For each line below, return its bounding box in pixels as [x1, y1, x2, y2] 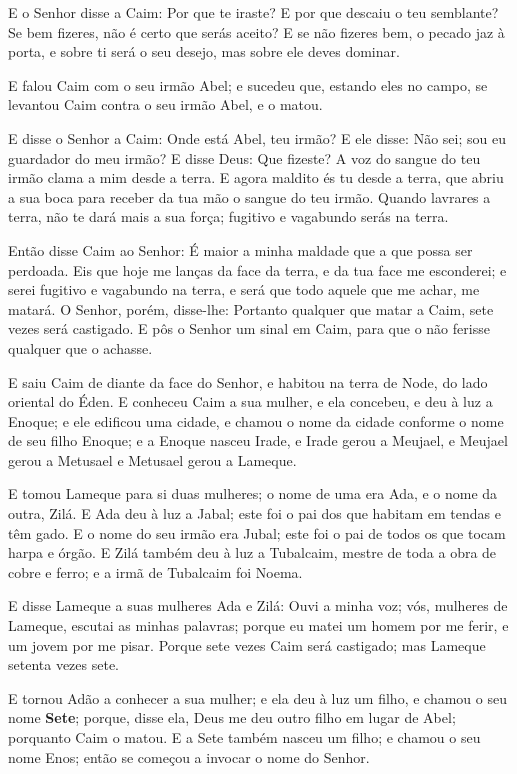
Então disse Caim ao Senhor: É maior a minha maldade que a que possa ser [8, 239, 473, 260]
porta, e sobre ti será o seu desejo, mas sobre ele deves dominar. [8, 41, 400, 62]
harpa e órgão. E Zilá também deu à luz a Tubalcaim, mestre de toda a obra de [8, 542, 497, 563]
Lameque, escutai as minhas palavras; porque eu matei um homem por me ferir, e [8, 615, 509, 636]
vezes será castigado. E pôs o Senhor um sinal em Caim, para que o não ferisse [8, 318, 490, 339]
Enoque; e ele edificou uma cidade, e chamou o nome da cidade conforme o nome [8, 410, 504, 431]
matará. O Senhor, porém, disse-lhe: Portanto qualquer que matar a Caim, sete [8, 298, 494, 319]
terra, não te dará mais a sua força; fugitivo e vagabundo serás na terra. [8, 206, 449, 227]
